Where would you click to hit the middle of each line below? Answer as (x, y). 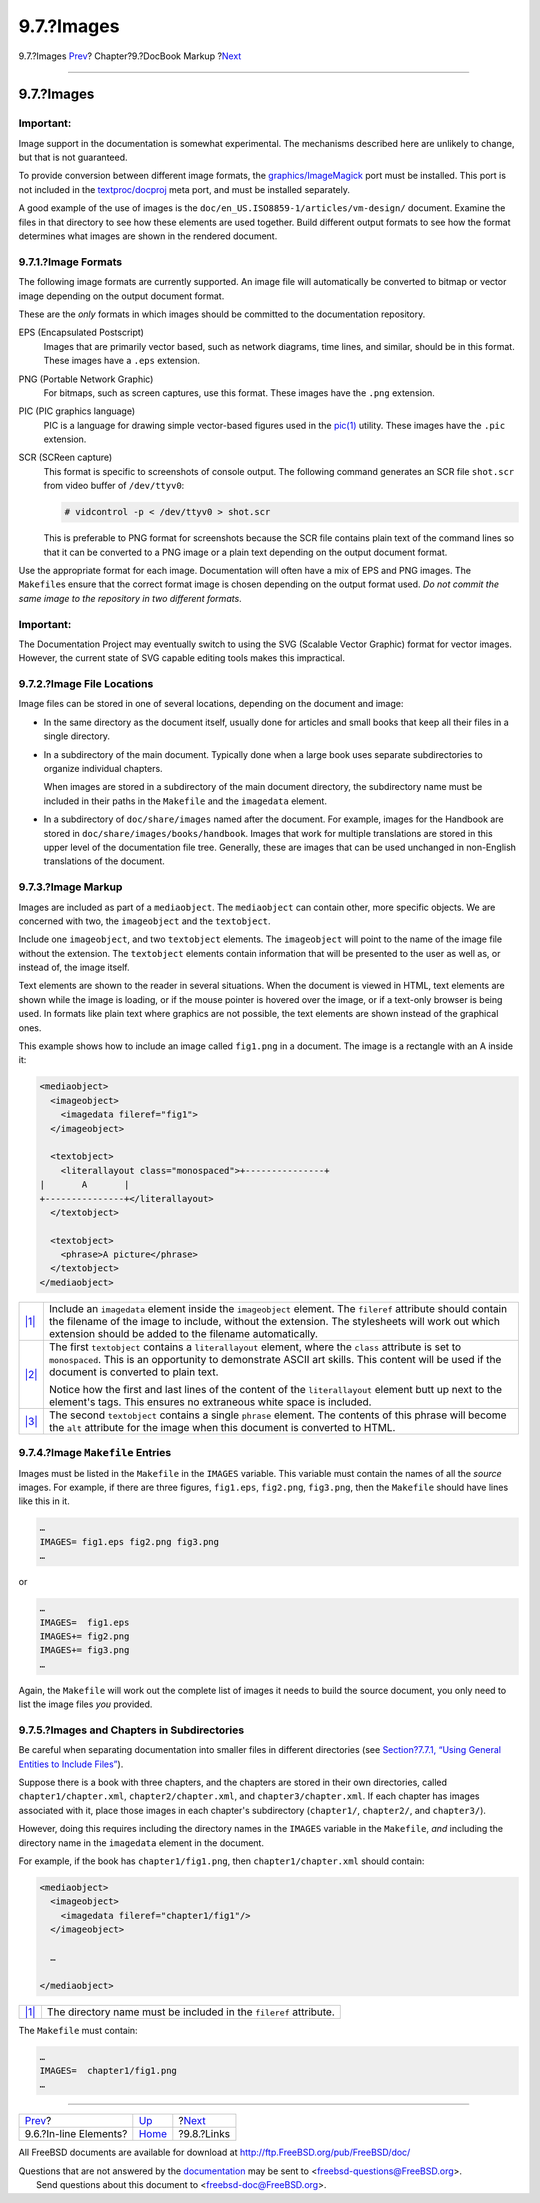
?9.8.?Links (204, 2134)
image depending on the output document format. (121, 296)
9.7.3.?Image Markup (70, 887)
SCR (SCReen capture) (65, 457)
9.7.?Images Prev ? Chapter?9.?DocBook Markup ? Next (130, 56)
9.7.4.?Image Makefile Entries (95, 1453)
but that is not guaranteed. (73, 157)
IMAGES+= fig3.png (84, 1650)
